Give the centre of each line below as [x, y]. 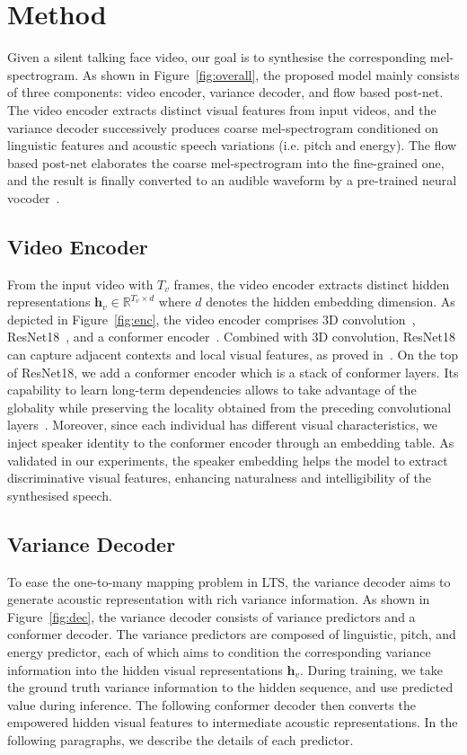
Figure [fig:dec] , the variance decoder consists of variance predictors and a [211, 616]
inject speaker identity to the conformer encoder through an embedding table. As [231, 443]
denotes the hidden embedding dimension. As [330, 302]
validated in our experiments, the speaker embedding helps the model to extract [228, 460]
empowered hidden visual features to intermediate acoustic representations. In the [233, 722]
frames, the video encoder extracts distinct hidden [312, 284]
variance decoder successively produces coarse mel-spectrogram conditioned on [223, 127]
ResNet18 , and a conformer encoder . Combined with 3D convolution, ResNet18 [232, 337]
